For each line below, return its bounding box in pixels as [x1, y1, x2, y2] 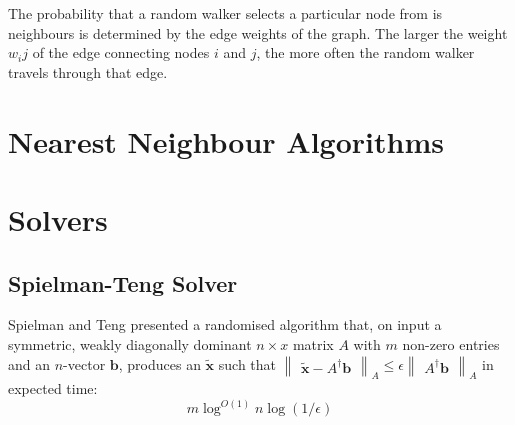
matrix [292, 333, 334, 354]
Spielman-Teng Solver [8, 267, 238, 298]
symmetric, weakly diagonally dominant [8, 333, 252, 354]
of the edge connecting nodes [32, 42, 210, 63]
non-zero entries [402, 333, 500, 354]
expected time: [8, 378, 98, 399]
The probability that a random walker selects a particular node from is [8, 3, 443, 23]
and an [8, 353, 51, 374]
